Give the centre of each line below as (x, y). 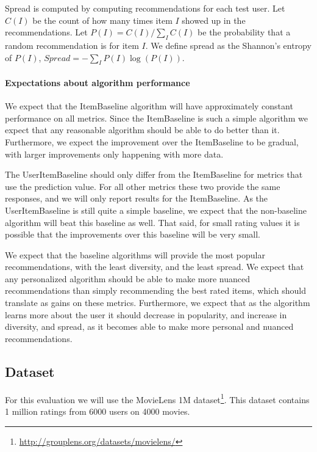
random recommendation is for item (72, 45)
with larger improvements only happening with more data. (114, 154)
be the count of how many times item (102, 20)
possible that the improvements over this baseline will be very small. (133, 234)
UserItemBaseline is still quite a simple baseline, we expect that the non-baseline (156, 210)
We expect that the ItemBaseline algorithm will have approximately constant (149, 106)
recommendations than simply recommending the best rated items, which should (155, 290)
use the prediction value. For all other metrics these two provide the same (143, 186)
